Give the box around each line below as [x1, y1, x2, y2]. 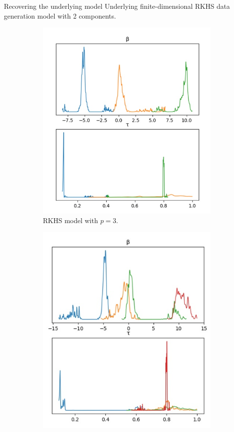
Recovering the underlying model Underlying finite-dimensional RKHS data [4, 1, 230, 11]
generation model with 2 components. [4, 10, 116, 21]
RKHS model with [43, 215, 98, 225]
